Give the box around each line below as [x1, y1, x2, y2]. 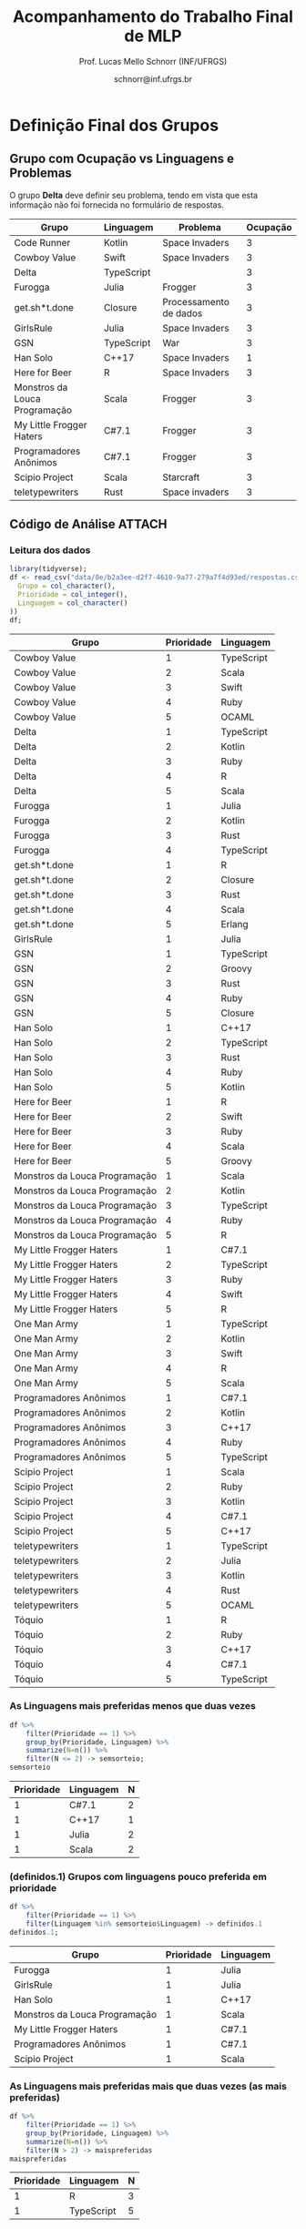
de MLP [124, 26, 182, 46]
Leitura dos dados [9, 544, 91, 557]
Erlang [220, 917, 249, 930]
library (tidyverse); [9, 565, 88, 574]
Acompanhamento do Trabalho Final [12, 6, 294, 27]
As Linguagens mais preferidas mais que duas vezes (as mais [9, 2080, 287, 2092]
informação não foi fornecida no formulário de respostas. [9, 199, 225, 210]
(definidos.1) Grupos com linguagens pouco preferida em [9, 1870, 267, 1883]
